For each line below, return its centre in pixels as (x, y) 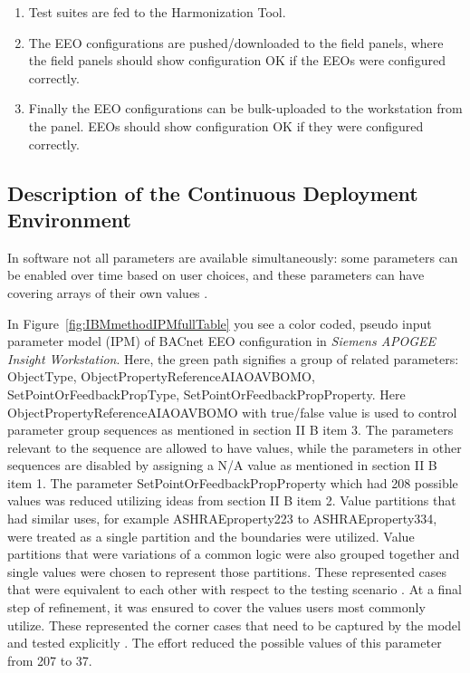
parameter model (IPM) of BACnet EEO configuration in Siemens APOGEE (222, 341)
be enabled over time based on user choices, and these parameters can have (216, 275)
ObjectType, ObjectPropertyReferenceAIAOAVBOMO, (161, 376)
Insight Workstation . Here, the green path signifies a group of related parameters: (233, 358)
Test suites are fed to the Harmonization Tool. (157, 12)
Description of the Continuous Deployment (213, 192)
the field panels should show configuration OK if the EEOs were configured (237, 60)
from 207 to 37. (50, 660)
